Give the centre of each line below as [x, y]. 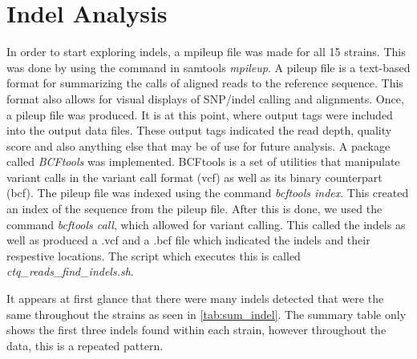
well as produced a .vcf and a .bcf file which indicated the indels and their [188, 240]
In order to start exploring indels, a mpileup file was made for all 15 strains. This [206, 52]
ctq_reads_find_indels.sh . [70, 271]
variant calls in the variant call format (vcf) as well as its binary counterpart [194, 177]
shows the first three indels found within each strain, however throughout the [196, 330]
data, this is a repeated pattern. [85, 345]
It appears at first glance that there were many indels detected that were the [195, 298]
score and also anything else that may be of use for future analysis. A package [198, 145]
